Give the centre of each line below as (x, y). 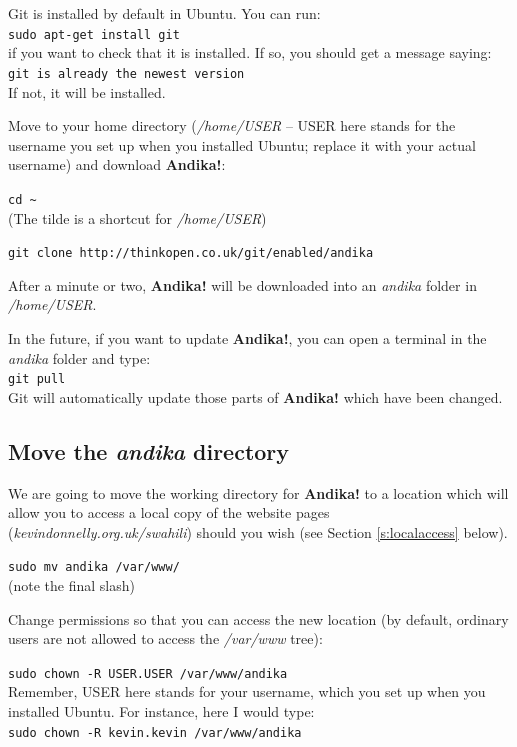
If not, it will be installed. (87, 91)
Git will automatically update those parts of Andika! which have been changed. (255, 396)
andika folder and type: (79, 357)
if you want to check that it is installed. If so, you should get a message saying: (250, 52)
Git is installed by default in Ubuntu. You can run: (164, 13)
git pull (37, 379)
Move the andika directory (149, 450)
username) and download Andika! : (117, 164)
